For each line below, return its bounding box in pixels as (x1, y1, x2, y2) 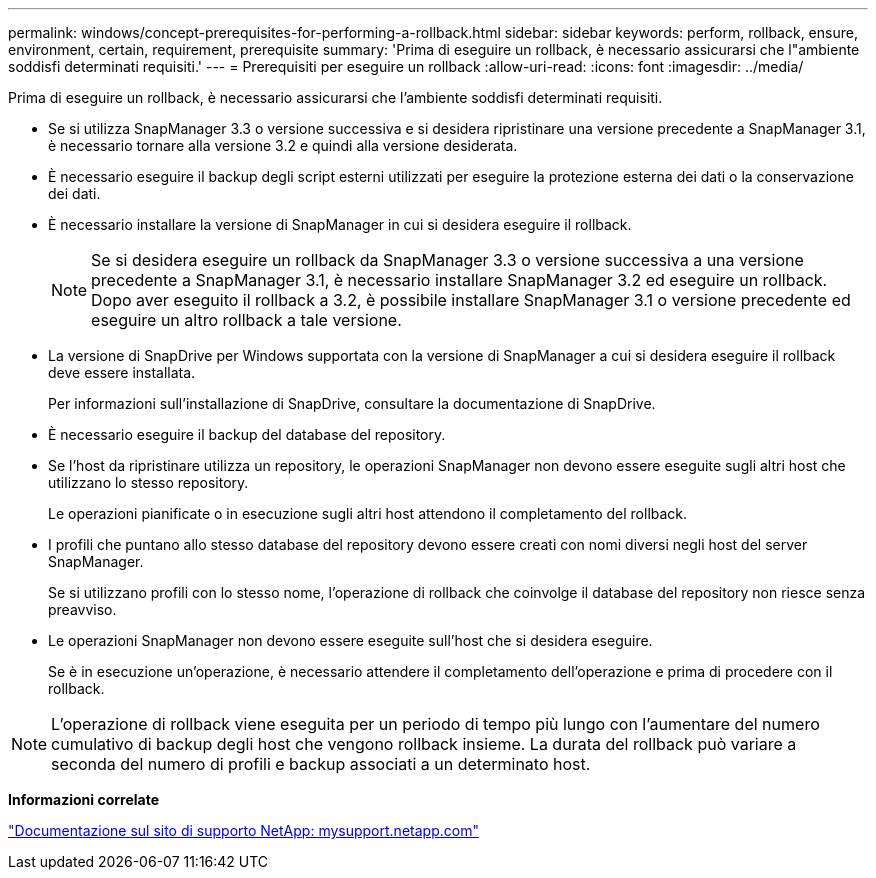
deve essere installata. (48, 364, 196, 381)
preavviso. (48, 601, 117, 618)
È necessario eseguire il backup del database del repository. (48, 426, 446, 443)
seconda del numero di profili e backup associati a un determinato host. (51, 754, 591, 774)
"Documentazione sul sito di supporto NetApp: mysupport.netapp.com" (8, 822, 479, 839)
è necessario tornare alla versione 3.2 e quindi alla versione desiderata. (48, 137, 518, 154)
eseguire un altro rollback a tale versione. (91, 310, 402, 330)
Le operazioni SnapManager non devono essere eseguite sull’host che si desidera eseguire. (48, 632, 653, 649)
